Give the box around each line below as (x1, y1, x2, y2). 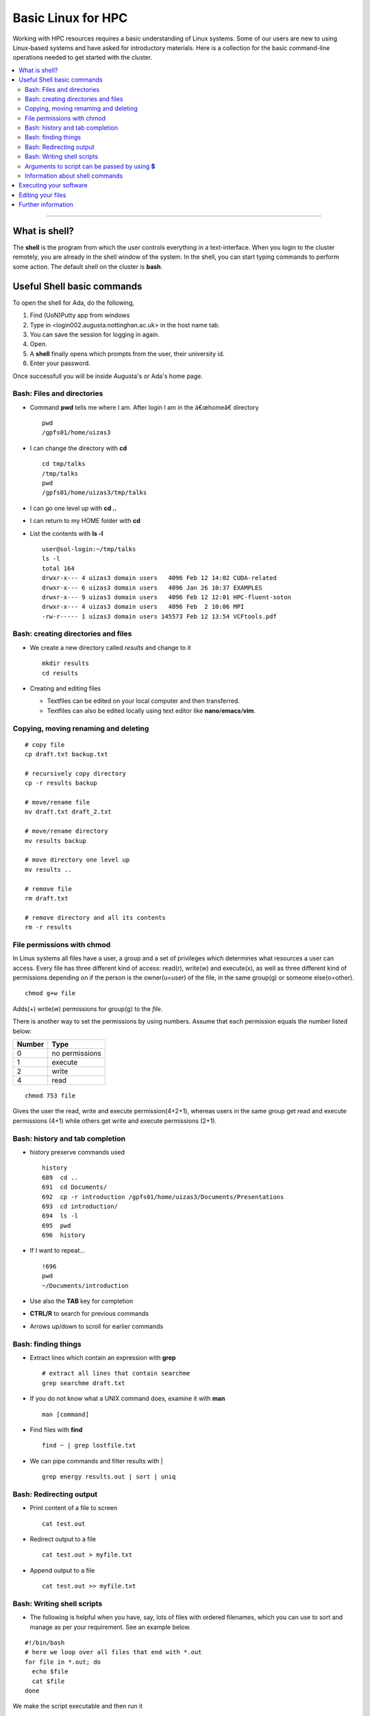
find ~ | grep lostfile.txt (42, 1441, 136, 1450)
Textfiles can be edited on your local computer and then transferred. (47, 697, 240, 705)
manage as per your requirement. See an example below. (29, 1623, 191, 1631)
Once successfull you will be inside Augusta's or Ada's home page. (12, 371, 203, 380)
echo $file (32, 1668, 69, 1676)
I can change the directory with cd (29, 443, 127, 452)
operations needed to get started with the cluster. (12, 54, 153, 62)
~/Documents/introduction (42, 1282, 129, 1290)
